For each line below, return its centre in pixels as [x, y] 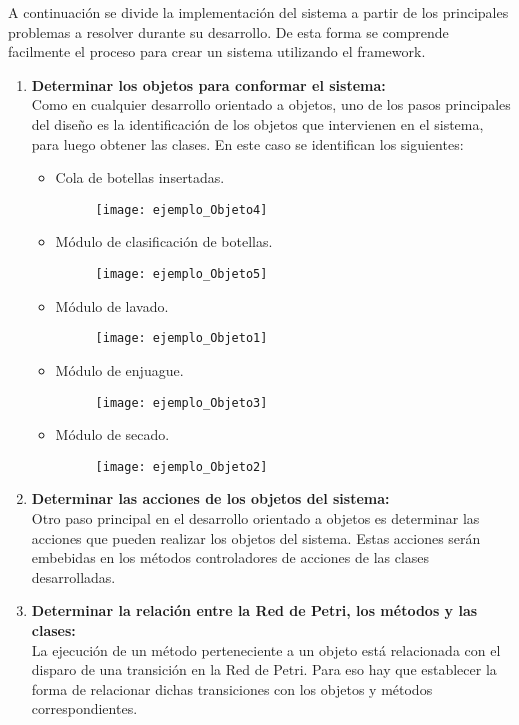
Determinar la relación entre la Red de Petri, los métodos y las [254, 610]
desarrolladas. [73, 576]
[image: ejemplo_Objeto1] [181, 338]
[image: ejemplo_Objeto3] [181, 402]
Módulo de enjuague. [119, 369]
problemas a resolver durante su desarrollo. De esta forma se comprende [228, 31]
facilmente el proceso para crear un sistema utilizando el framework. [217, 51]
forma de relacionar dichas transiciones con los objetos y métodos [232, 688]
